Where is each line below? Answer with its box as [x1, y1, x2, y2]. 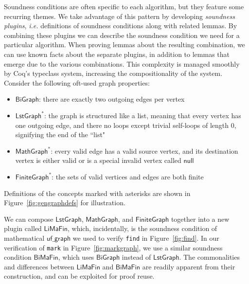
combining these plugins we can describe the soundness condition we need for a [4, 30, 240, 40]
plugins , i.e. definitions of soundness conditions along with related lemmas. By [4, 20, 237, 31]
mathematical [4, 232, 45, 243]
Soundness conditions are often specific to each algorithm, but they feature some [4, 1, 244, 11]
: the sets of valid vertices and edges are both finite [52, 171, 204, 181]
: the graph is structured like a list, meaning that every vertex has [44, 110, 241, 120]
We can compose [4, 213, 53, 224]
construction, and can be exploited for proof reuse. [4, 271, 155, 281]
